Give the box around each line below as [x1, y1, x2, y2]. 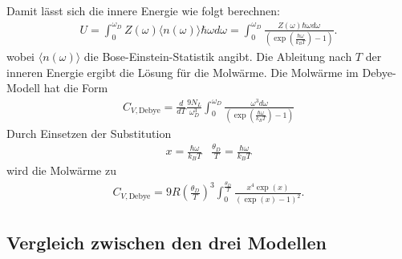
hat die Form [43, 79, 108, 96]
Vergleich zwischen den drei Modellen [6, 229, 327, 254]
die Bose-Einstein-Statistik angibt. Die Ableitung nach [83, 48, 352, 65]
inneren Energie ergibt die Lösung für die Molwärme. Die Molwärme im [6, 63, 359, 80]
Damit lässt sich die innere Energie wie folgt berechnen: [6, 2, 280, 18]
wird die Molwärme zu [6, 162, 116, 179]
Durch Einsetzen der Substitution [6, 124, 172, 141]
